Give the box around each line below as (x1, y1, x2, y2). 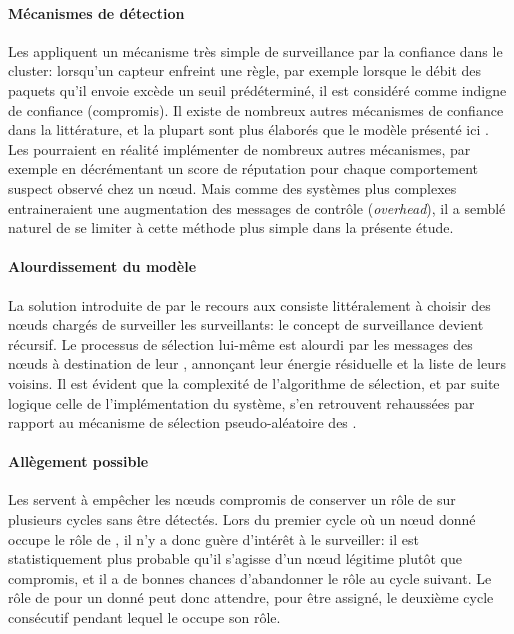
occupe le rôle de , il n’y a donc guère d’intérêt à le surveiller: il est (8, 528, 419, 549)
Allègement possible (8, 451, 149, 472)
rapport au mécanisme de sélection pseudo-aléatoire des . (8, 412, 357, 433)
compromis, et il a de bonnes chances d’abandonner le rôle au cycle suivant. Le (8, 567, 492, 588)
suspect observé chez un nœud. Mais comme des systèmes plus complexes (8, 177, 457, 198)
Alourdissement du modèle (8, 256, 197, 277)
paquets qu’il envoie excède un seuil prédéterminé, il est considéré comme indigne (8, 79, 507, 100)
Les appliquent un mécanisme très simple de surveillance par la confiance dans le (8, 40, 503, 61)
